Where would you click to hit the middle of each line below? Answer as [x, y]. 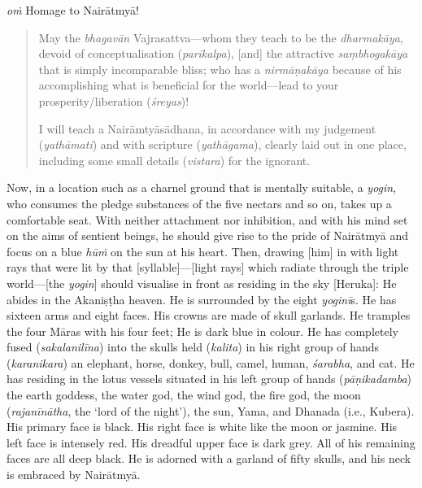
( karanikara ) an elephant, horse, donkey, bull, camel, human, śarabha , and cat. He [211, 362]
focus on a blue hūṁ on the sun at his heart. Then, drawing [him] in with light [203, 251]
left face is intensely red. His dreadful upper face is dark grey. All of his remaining [211, 442]
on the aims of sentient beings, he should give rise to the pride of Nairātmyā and [207, 235]
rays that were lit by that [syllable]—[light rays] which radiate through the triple [208, 267]
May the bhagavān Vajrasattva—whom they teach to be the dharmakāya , [221, 37]
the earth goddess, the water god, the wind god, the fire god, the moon [184, 395]
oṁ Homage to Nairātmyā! [73, 10]
